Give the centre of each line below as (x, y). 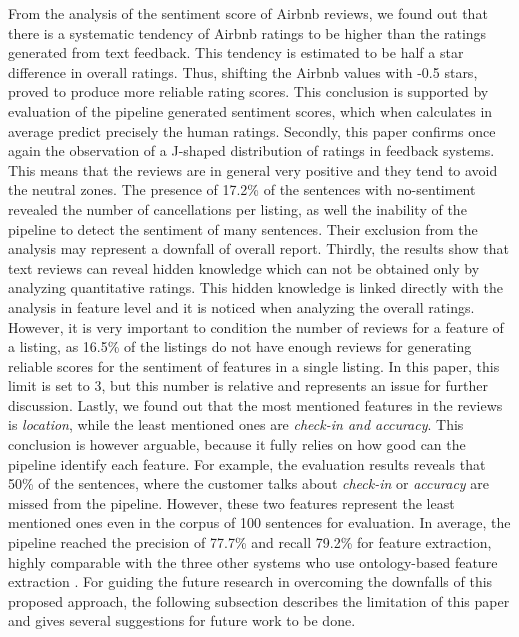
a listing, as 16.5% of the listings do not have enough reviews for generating (240, 346)
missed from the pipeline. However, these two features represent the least (231, 502)
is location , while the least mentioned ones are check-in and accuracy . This (236, 424)
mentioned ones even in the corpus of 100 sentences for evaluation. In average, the (259, 522)
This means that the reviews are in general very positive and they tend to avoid (253, 169)
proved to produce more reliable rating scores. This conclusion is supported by (248, 91)
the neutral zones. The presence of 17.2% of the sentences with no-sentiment (242, 189)
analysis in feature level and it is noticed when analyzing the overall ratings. (241, 306)
